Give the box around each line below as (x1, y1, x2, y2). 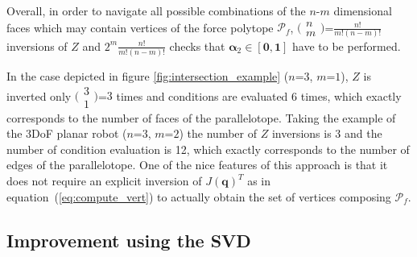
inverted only (6, 87, 72, 104)
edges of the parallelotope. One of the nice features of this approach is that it (6, 156, 388, 173)
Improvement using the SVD (6, 227, 251, 252)
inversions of (6, 37, 68, 54)
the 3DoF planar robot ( (6, 125, 127, 142)
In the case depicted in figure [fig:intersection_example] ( (6, 67, 289, 84)
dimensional (333, 2, 392, 19)
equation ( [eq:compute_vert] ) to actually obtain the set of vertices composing (6, 188, 391, 205)
